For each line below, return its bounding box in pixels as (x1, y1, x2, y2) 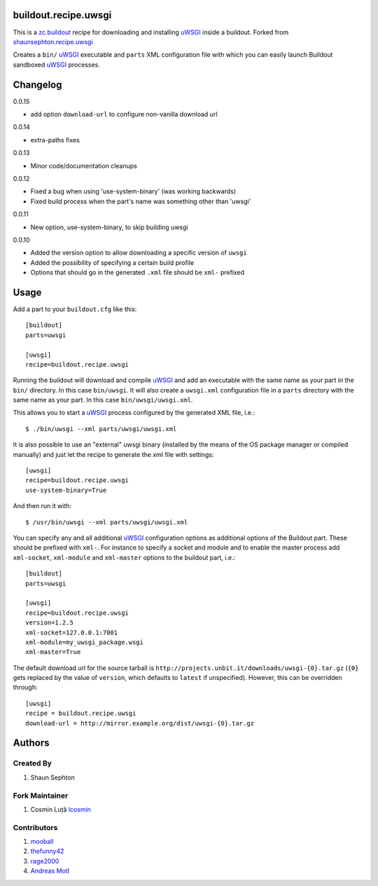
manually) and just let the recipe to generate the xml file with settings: (13, 450, 214, 458)
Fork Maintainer (13, 791, 69, 800)
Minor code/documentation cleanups (30, 161, 138, 170)
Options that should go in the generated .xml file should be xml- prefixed (30, 268, 245, 277)
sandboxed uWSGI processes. (13, 60, 101, 69)
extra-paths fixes (30, 135, 80, 144)
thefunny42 (30, 847, 64, 855)
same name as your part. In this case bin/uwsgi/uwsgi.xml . (13, 396, 193, 404)
